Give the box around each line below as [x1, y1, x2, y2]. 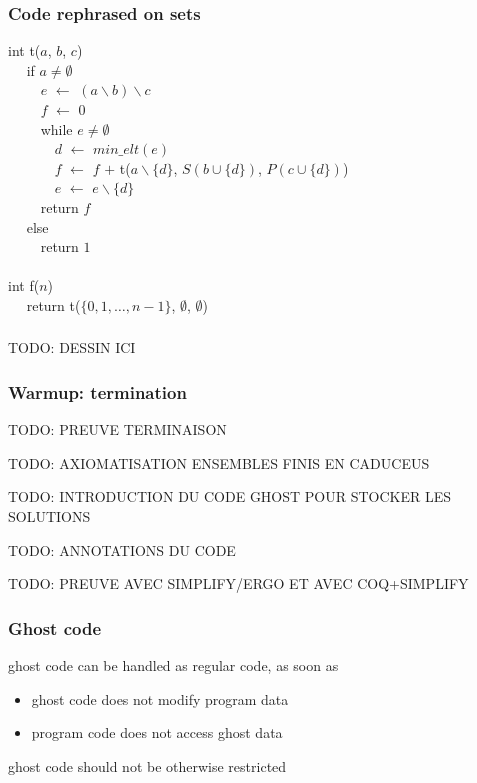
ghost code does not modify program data [31, 688, 289, 709]
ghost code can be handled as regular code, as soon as [8, 655, 339, 676]
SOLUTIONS [8, 506, 91, 527]
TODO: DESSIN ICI [8, 337, 136, 358]
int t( [8, 40, 41, 61]
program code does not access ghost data [31, 722, 283, 743]
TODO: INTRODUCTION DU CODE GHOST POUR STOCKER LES [8, 486, 452, 507]
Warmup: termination [8, 379, 187, 404]
